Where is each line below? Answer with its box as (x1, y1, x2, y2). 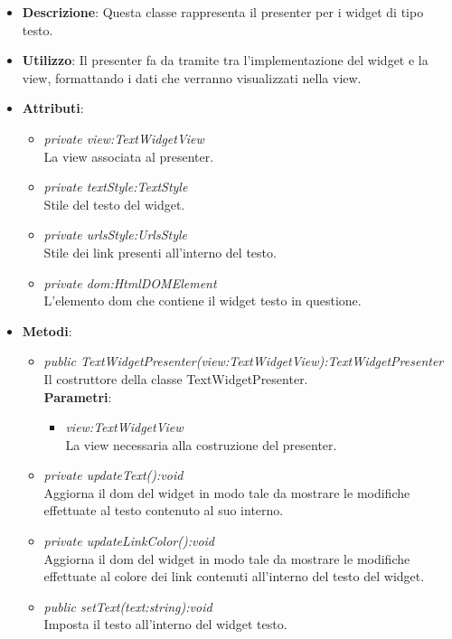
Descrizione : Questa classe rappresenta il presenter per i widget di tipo (22, 3, 424, 21)
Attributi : (22, 99, 84, 117)
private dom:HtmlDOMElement (43, 273, 217, 292)
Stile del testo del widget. (43, 194, 185, 213)
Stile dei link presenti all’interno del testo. (43, 242, 277, 261)
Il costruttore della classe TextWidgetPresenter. (43, 369, 308, 388)
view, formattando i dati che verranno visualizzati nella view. (22, 68, 362, 87)
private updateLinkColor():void (43, 531, 215, 550)
